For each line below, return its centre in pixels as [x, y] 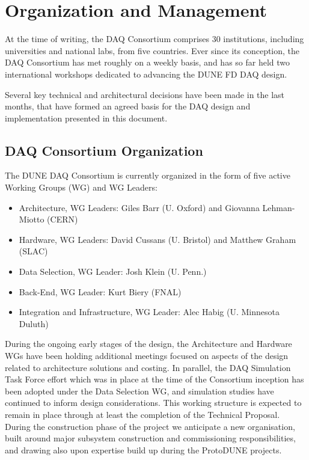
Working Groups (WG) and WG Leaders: [81, 187]
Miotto [32, 219]
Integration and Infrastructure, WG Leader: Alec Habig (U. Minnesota [149, 312]
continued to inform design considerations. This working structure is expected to [153, 403]
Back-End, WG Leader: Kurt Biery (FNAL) [100, 291]
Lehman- [279, 207]
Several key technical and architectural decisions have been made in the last [145, 94]
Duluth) [34, 323]
